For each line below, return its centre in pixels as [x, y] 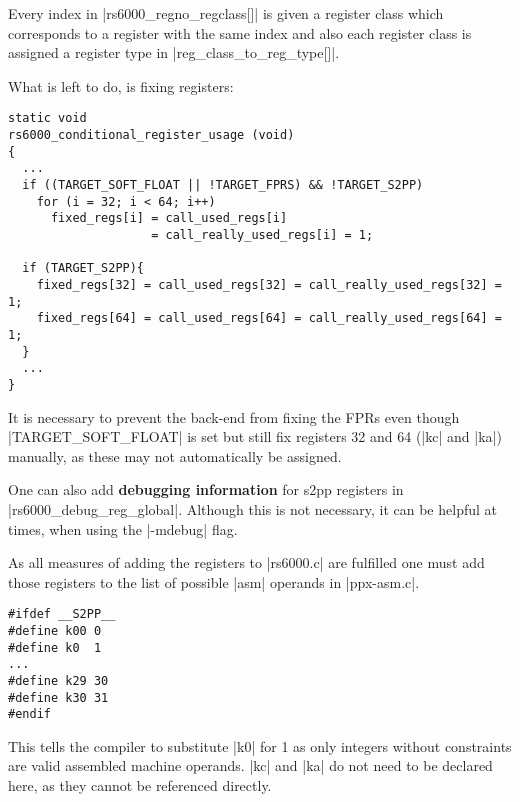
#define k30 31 [58, 697]
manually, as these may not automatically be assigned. [175, 455]
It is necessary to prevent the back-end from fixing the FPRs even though [234, 416]
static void [47, 118]
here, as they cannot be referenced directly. [140, 785]
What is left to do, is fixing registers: [121, 85]
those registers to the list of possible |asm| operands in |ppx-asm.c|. [214, 581]
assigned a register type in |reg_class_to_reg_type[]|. [174, 52]
